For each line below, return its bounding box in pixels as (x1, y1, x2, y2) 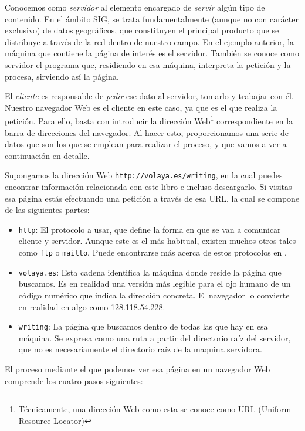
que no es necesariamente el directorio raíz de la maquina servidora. (18, 343, 262, 355)
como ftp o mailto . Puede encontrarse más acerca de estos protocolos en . (18, 246, 287, 259)
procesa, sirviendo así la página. (5, 70, 119, 82)
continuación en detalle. (5, 149, 90, 161)
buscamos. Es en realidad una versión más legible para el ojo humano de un (18, 277, 291, 290)
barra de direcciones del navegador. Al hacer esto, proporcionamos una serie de (5, 126, 289, 138)
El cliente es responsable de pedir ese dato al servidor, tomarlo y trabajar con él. (5, 90, 294, 102)
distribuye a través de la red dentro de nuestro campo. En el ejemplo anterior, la (5, 35, 294, 47)
